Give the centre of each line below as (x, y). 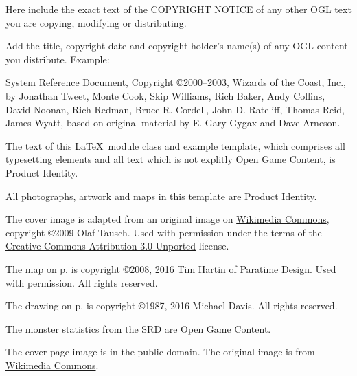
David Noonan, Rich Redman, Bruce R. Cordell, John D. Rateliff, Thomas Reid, (175, 109)
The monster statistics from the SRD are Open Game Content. (138, 328)
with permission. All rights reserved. (82, 282)
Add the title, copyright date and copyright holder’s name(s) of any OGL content (177, 46)
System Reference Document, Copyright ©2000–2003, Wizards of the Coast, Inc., (176, 82)
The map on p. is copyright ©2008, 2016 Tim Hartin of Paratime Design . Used (171, 268)
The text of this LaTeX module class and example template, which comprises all (175, 145)
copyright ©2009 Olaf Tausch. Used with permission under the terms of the (164, 232)
